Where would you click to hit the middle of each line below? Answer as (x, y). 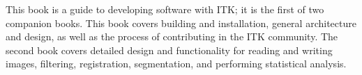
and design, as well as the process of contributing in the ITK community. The (172, 36)
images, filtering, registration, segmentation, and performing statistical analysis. (176, 64)
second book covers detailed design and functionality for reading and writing (169, 50)
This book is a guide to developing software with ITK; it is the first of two (165, 9)
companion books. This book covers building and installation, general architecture (181, 23)
